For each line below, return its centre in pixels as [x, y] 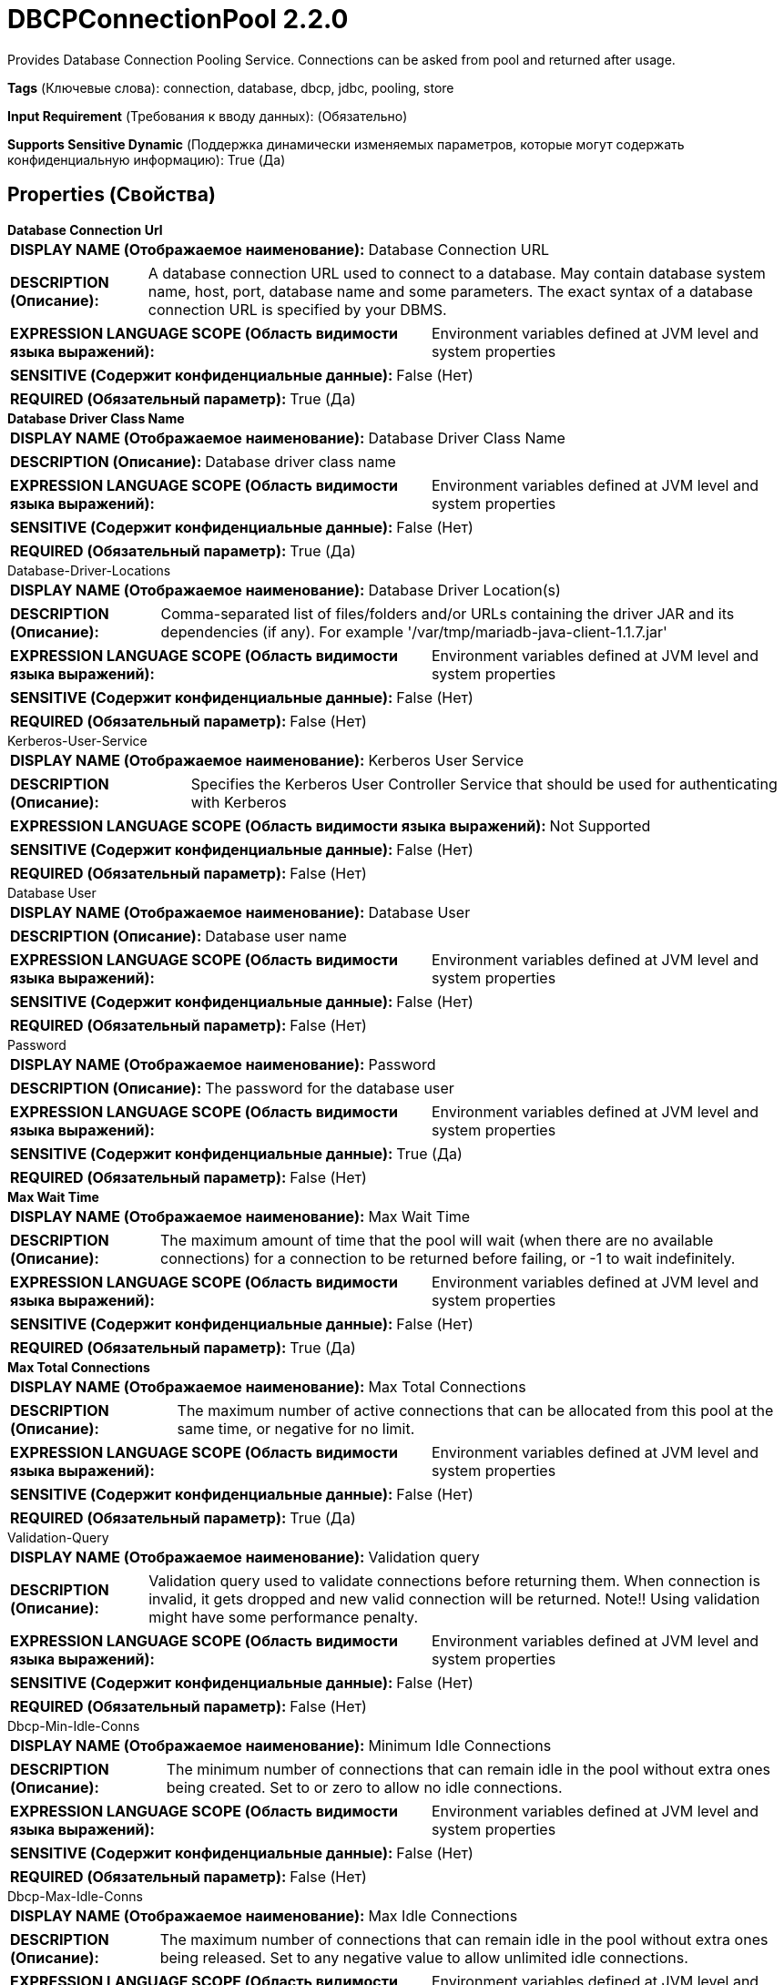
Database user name [276, 936]
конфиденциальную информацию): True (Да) [147, 159]
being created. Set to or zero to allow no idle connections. [364, 1787]
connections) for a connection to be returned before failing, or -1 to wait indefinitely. [448, 1258]
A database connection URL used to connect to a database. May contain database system [457, 273]
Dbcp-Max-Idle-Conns [75, 1896]
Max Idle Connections [443, 1915]
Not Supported [600, 825]
